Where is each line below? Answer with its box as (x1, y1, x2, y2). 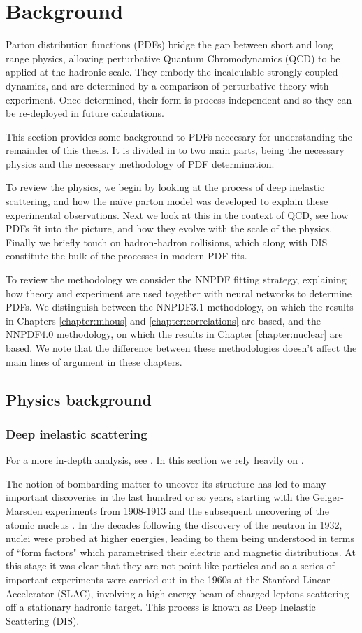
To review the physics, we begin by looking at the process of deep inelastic (6, 180, 325, 194)
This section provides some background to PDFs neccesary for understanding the (6, 129, 352, 143)
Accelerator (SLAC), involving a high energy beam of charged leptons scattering (6, 585, 349, 600)
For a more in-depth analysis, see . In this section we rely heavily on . (6, 453, 304, 467)
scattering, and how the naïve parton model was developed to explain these (6, 194, 328, 208)
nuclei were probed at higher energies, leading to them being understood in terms (6, 531, 355, 546)
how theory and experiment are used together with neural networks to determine (6, 285, 352, 300)
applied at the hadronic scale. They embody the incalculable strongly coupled (6, 64, 338, 79)
